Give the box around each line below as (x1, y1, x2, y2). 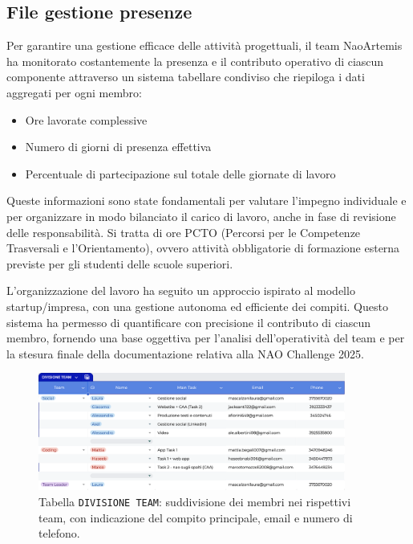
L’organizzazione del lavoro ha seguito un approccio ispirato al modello (6, 282, 355, 299)
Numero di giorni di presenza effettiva (25, 138, 212, 155)
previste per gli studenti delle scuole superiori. (6, 255, 233, 272)
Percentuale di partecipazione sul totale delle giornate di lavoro (25, 165, 336, 182)
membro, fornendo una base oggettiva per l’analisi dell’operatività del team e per (6, 329, 405, 346)
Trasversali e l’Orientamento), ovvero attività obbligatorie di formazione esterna (6, 239, 400, 256)
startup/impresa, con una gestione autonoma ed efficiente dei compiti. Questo (6, 297, 388, 314)
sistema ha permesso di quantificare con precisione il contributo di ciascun (6, 313, 371, 330)
